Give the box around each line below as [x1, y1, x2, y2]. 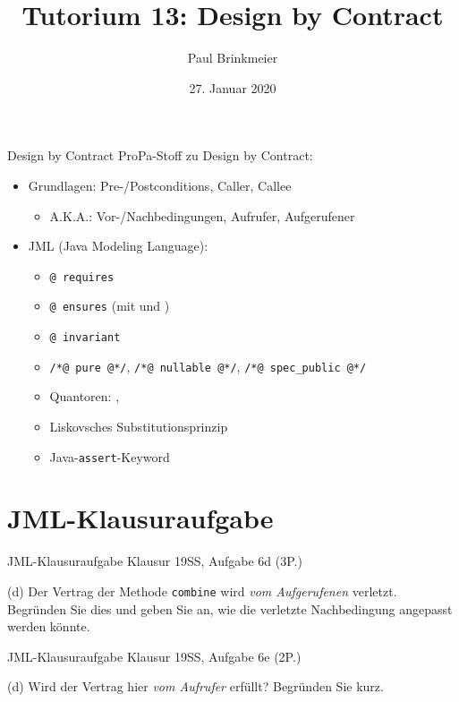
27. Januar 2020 [189, 78, 276, 97]
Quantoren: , [49, 387, 120, 406]
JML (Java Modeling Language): [28, 236, 208, 255]
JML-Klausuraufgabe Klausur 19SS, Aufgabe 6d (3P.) [7, 552, 302, 570]
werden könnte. [7, 617, 90, 636]
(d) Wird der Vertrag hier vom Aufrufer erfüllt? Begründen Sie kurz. [7, 677, 384, 696]
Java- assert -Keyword [49, 447, 170, 466]
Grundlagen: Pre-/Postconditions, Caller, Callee [28, 175, 292, 194]
